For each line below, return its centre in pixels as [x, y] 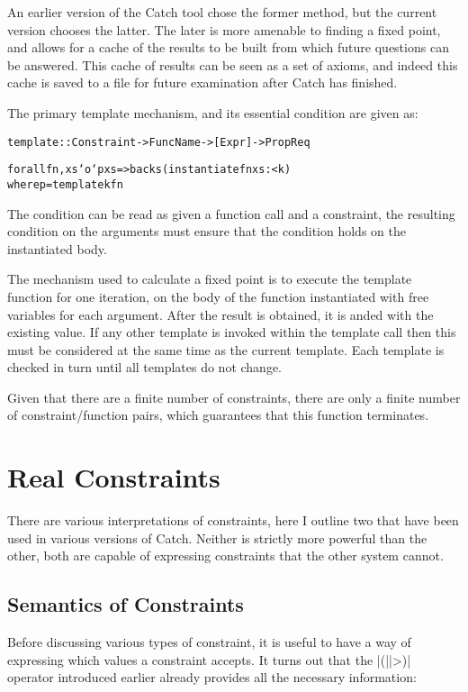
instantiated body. [57, 248]
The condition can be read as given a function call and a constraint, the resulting [231, 213]
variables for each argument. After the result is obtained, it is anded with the [220, 314]
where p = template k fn [65, 184]
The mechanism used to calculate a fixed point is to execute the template [210, 279]
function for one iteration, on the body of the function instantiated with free [218, 296]
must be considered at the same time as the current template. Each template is [226, 349]
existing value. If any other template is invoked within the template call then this [232, 332]
